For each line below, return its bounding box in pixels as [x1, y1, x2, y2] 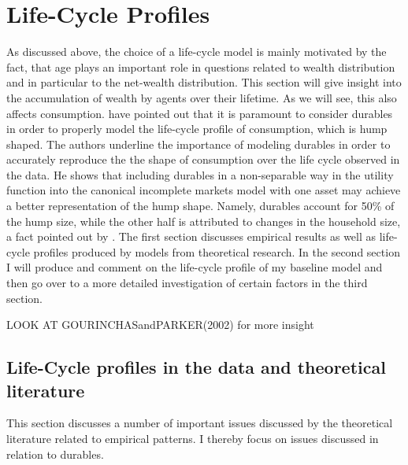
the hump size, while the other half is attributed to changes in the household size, [6, 212, 401, 229]
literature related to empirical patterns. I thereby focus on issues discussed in [6, 430, 379, 446]
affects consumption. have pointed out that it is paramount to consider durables [6, 105, 393, 121]
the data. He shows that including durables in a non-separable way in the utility [6, 166, 394, 183]
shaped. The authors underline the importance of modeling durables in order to [6, 135, 391, 152]
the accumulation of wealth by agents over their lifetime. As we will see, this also [6, 89, 397, 105]
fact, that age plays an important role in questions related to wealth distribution [6, 58, 395, 75]
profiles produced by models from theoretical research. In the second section [33, 243, 400, 260]
